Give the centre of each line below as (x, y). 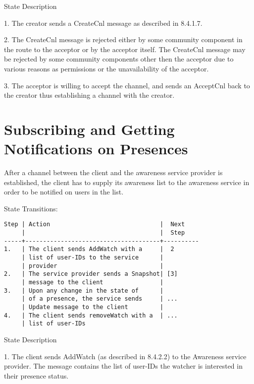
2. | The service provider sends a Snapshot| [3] (91, 274)
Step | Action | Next (95, 224)
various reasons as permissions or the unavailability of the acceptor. (106, 68)
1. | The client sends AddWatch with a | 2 (89, 249)
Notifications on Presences (96, 149)
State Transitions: (31, 208)
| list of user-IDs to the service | (93, 258)
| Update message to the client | (93, 307)
